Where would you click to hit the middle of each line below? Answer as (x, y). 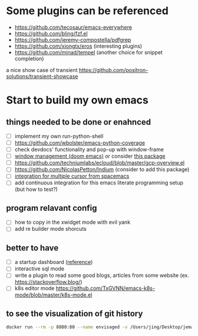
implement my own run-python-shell (59, 136)
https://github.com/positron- (113, 70)
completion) (29, 58)
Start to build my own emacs (77, 100)
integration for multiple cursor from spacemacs (72, 176)
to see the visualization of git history (75, 313)
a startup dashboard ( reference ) (54, 262)
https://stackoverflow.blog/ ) (48, 282)
